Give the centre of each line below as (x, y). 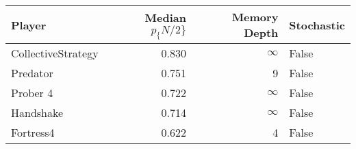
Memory (255, 17)
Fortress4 (33, 132)
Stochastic (317, 25)
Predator (32, 73)
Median (165, 17)
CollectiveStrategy (55, 53)
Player (29, 25)
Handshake (37, 112)
